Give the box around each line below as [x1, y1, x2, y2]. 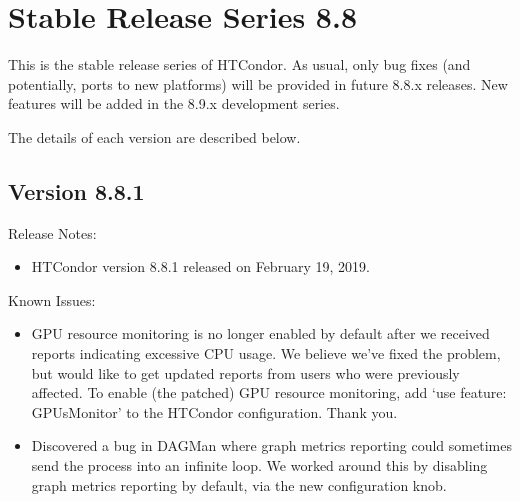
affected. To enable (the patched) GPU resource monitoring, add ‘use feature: [31, 382, 507, 403]
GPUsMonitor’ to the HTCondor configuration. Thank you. [31, 401, 398, 422]
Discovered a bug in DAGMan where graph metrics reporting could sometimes [31, 435, 512, 456]
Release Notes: [8, 222, 97, 243]
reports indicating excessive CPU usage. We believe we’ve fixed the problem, [31, 343, 501, 364]
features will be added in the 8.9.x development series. [8, 93, 340, 114]
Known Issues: [8, 289, 96, 310]
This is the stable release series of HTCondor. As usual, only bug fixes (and [8, 54, 471, 75]
